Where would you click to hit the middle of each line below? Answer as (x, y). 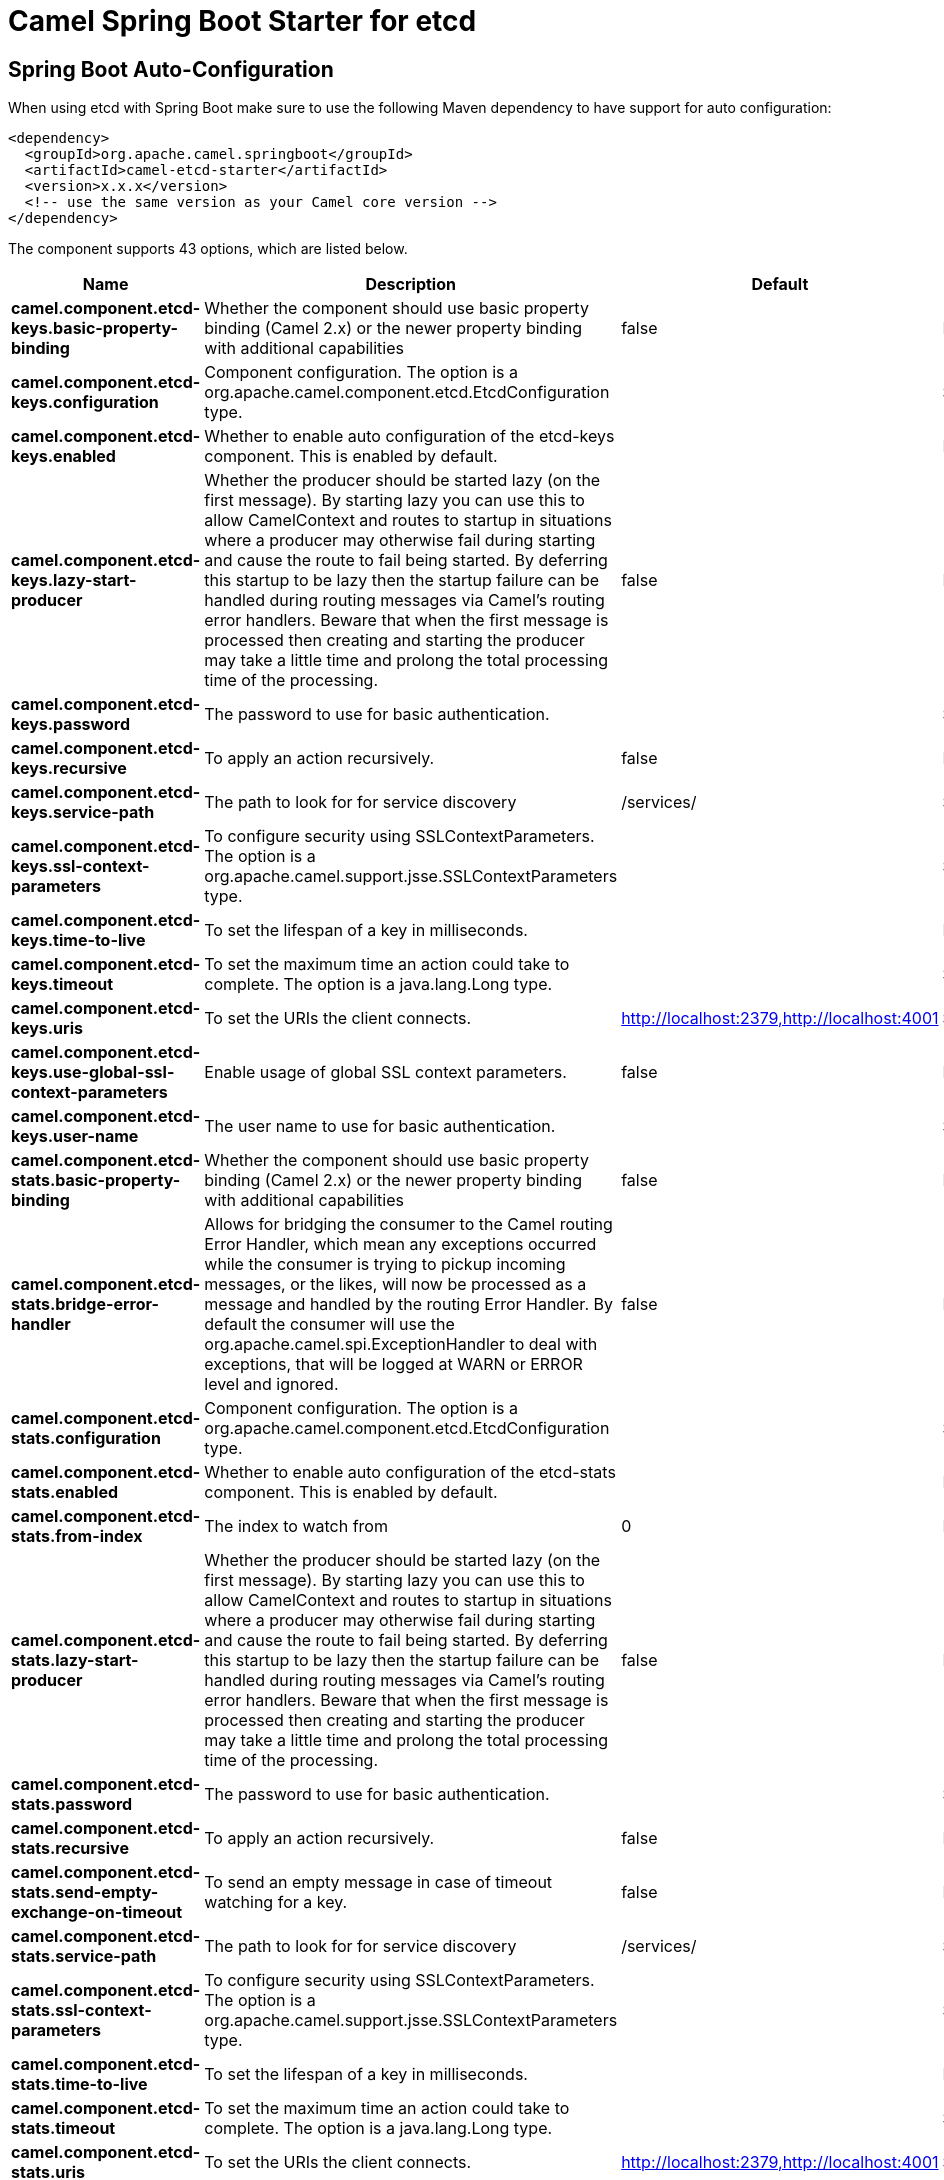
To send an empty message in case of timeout (378, 1882)
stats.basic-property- (96, 1180)
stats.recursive (70, 1848)
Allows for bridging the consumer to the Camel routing (408, 1224)
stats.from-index (77, 1536)
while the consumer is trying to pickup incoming (385, 1264)
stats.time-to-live (79, 2084)
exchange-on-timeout (97, 1912)
